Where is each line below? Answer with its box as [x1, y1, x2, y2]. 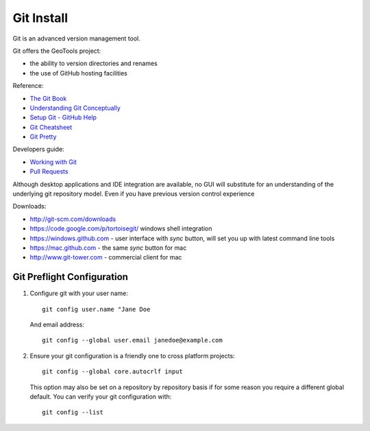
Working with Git [29, 158, 77, 166]
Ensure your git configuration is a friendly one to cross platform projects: [29, 351, 236, 360]
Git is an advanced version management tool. [12, 34, 140, 43]
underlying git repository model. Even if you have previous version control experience [12, 189, 255, 198]
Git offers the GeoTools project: [12, 47, 101, 55]
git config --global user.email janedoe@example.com [42, 336, 223, 345]
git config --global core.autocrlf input [42, 368, 183, 375]
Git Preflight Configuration [12, 271, 128, 283]
